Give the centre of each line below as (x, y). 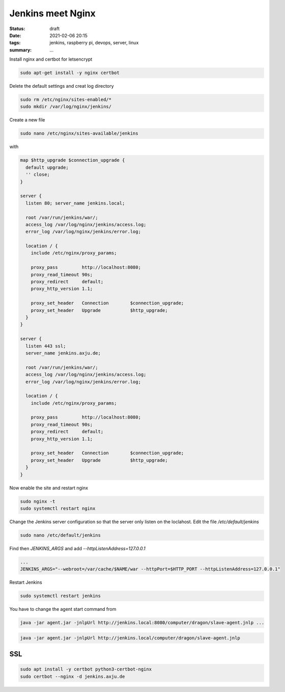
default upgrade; (47, 167)
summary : (21, 50)
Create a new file (27, 120)
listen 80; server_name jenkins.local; (75, 203)
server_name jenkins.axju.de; (63, 353)
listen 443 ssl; (46, 346)
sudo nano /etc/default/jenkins (61, 535)
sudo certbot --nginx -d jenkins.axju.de (73, 676)
